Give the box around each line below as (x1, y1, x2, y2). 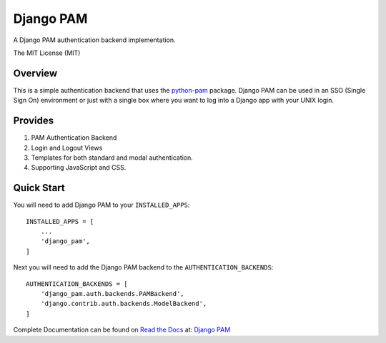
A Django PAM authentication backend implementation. (13, 36, 176, 44)
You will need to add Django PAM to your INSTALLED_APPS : (13, 200, 190, 210)
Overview (13, 67, 58, 79)
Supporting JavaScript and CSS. (31, 163, 127, 172)
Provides (13, 115, 54, 127)
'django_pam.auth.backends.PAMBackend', (40, 290, 185, 297)
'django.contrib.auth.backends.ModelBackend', (40, 300, 207, 308)
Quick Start (13, 182, 65, 194)
